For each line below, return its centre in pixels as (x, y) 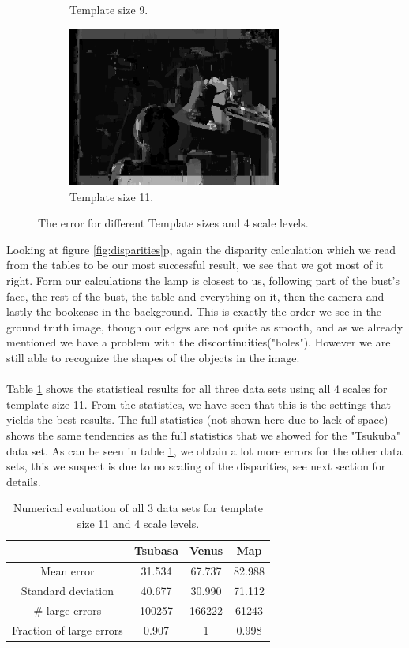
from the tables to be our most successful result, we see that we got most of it (195, 265)
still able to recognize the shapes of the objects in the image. (153, 357)
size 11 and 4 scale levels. (138, 523)
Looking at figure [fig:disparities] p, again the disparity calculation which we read (201, 249)
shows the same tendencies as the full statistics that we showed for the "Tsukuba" (203, 434)
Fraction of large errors (68, 629)
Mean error (68, 571)
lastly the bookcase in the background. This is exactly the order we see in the (194, 311)
